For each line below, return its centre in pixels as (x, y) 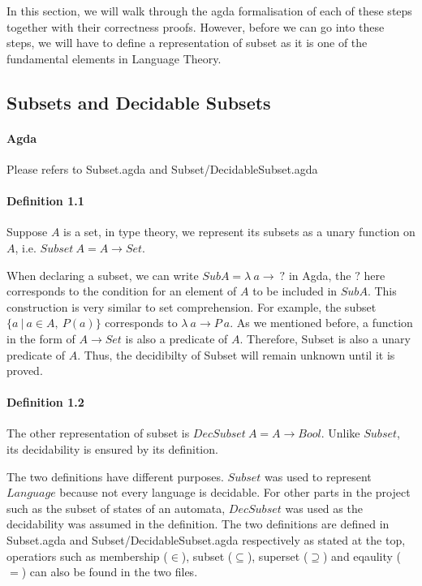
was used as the (324, 508)
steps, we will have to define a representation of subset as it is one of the (187, 43)
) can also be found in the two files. (110, 572)
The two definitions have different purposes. (115, 476)
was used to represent (318, 476)
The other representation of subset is (98, 433)
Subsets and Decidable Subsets (139, 102)
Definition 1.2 (45, 402)
